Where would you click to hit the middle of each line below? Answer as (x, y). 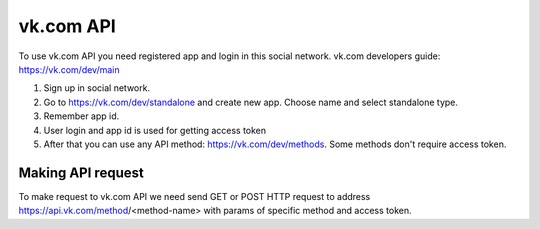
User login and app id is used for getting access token (155, 130)
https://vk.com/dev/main (69, 69)
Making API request (81, 172)
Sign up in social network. (96, 88)
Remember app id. (81, 116)
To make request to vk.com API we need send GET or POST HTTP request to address (194, 196)
